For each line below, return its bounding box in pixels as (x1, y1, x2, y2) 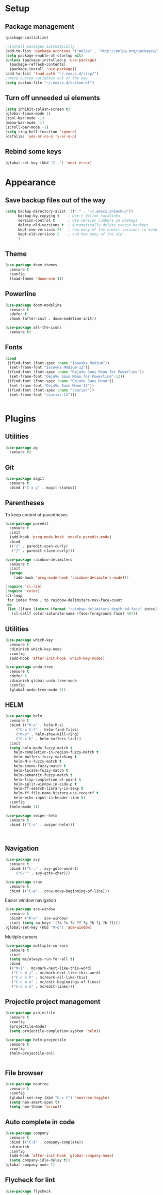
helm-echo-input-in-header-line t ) (14, 795, 86, 800)
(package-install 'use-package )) (9, 67, 77, 72)
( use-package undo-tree (5, 665, 53, 669)
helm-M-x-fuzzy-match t (14, 759, 62, 764)
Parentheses (5, 499, 45, 507)
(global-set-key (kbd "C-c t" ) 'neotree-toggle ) (9, 1095, 110, 1100)
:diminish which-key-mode (9, 646, 62, 651)
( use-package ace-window (5, 907, 55, 912)
